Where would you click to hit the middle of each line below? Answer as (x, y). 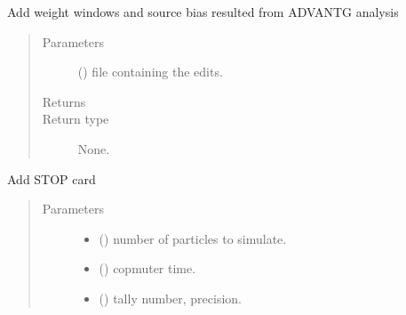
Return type (76, 119)
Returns (64, 101)
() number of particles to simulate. (193, 238)
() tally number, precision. (170, 298)
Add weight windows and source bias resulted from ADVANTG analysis (203, 12)
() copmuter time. (147, 268)
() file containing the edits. (150, 72)
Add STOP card (52, 178)
